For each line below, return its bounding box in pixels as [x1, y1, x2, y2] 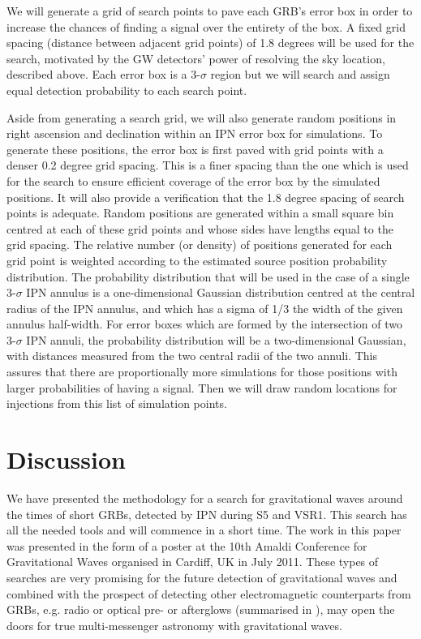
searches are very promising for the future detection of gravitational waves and [6, 568, 397, 585]
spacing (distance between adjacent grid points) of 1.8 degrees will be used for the [6, 34, 415, 51]
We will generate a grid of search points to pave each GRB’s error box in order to [6, 2, 413, 19]
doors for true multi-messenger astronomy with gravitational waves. [6, 616, 342, 633]
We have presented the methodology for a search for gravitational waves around [6, 489, 403, 506]
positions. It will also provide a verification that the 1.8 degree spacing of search [6, 188, 405, 205]
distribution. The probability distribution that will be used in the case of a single [6, 268, 410, 285]
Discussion [6, 443, 126, 476]
